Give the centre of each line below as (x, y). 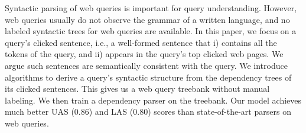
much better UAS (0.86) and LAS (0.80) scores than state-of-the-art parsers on (148, 112)
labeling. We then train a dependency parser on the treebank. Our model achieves (153, 100)
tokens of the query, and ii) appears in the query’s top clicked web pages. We (144, 54)
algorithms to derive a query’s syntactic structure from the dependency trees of (148, 77)
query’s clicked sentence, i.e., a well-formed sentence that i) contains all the (141, 42)
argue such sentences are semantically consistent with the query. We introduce (146, 65)
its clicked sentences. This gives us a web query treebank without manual (137, 89)
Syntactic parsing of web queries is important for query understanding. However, (151, 8)
